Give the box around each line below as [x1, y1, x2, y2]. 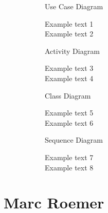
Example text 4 [45, 72, 94, 83]
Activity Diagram [45, 45, 100, 56]
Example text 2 [45, 28, 94, 39]
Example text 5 [45, 107, 94, 118]
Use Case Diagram [45, 1, 103, 11]
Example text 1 [45, 18, 94, 29]
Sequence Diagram [45, 134, 103, 145]
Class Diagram [45, 90, 91, 101]
